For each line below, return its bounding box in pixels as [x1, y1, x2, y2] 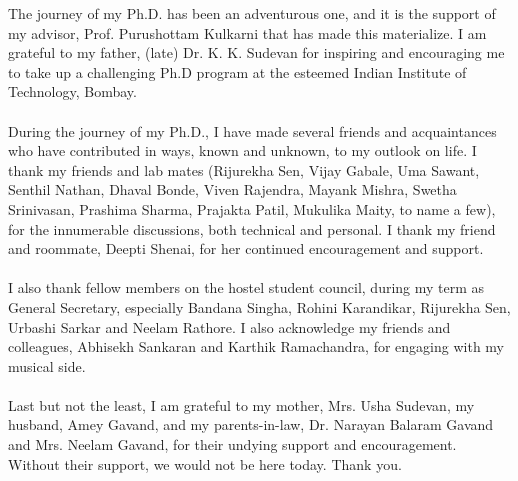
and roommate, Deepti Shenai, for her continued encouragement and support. [8, 238, 484, 259]
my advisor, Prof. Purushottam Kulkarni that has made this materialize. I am [8, 22, 487, 43]
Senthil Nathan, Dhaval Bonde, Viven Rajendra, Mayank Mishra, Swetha [8, 179, 457, 200]
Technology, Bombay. [8, 81, 137, 102]
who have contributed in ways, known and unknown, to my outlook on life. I [8, 140, 477, 161]
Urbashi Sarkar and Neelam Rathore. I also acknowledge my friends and [8, 316, 451, 337]
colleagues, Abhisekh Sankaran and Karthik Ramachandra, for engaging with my [8, 336, 505, 357]
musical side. [8, 355, 86, 376]
